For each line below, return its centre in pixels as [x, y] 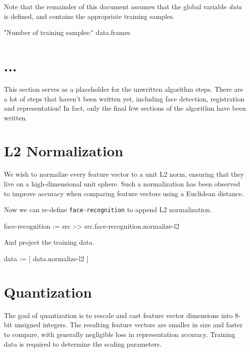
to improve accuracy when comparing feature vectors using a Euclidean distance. [124, 193]
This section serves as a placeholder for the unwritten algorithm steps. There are [124, 89]
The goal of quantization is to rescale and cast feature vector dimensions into [118, 315]
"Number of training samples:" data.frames [67, 32]
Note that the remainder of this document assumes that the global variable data [123, 6]
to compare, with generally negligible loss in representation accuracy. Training [120, 334]
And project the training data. [49, 242]
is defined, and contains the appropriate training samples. [89, 16]
